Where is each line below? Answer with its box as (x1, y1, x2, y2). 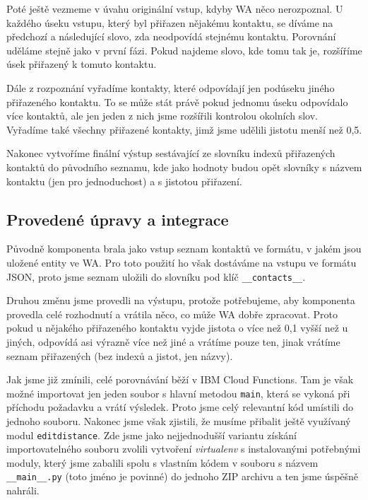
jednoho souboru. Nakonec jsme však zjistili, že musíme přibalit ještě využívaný (6, 413, 351, 428)
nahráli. (6, 483, 40, 498)
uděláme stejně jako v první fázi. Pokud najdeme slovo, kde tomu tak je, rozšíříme (6, 42, 362, 57)
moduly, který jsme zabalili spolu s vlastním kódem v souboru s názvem (6, 455, 319, 470)
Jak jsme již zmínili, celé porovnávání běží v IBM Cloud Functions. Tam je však (6, 372, 354, 387)
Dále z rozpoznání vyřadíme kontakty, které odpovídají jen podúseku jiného (6, 80, 335, 95)
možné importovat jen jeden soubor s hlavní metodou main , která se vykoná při (6, 385, 350, 400)
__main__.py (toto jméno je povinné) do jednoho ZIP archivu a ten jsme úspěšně (6, 469, 359, 484)
